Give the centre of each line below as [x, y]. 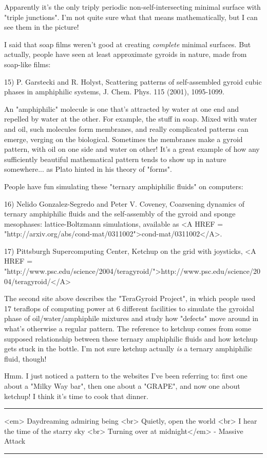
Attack [15, 441]
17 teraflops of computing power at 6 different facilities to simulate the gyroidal [129, 308]
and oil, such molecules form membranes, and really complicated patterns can [126, 128]
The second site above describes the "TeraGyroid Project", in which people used [130, 298]
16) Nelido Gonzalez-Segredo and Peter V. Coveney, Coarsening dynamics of [124, 203]
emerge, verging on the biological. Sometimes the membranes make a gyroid [123, 139]
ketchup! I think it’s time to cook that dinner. [76, 396]
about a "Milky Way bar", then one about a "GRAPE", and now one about [122, 386]
